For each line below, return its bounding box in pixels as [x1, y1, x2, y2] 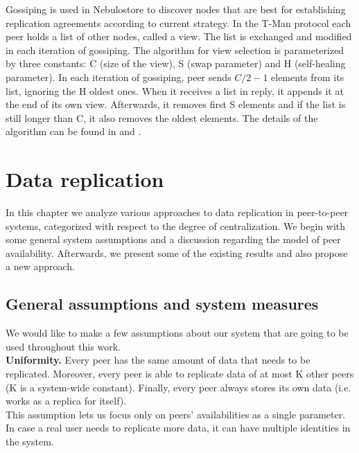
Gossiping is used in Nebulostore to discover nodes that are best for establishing [6, 2, 346, 16]
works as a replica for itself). [6, 393, 127, 408]
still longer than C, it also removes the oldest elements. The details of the [6, 110, 318, 125]
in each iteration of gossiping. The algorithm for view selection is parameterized [6, 42, 344, 57]
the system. [6, 434, 54, 448]
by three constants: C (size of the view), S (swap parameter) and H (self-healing [6, 56, 346, 71]
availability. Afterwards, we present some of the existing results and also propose [6, 245, 348, 260]
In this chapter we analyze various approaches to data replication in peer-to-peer [6, 205, 349, 220]
